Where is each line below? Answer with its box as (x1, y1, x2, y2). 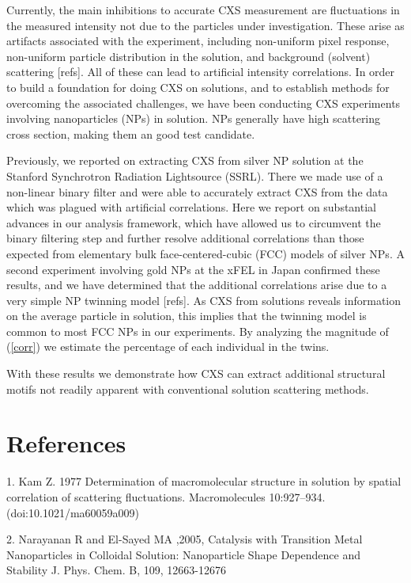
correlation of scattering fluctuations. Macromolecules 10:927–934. (6, 488, 326, 505)
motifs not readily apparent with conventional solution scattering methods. (6, 380, 369, 397)
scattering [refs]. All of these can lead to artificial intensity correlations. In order (6, 63, 395, 80)
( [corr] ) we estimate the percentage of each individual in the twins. (6, 338, 330, 355)
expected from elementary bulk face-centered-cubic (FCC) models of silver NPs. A (6, 245, 405, 261)
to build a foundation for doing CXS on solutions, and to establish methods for (6, 78, 390, 95)
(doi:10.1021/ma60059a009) (6, 504, 140, 520)
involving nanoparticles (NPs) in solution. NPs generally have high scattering (6, 110, 381, 127)
